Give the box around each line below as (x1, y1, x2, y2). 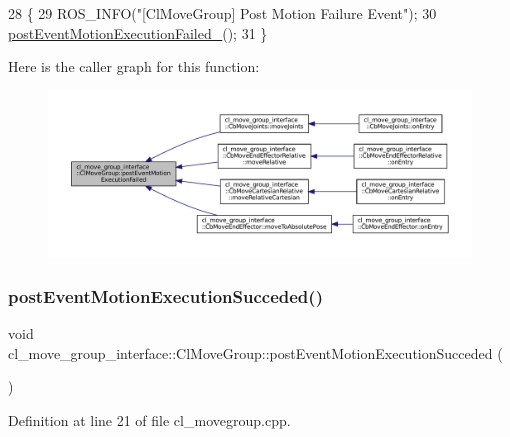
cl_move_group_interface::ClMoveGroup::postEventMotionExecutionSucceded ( (8, 342, 503, 363)
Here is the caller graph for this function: (8, 56, 260, 77)
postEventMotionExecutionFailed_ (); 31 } (8, 22, 268, 43)
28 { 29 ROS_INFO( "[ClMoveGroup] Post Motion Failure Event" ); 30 (8, 3, 437, 23)
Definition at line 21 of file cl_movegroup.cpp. (8, 409, 291, 430)
